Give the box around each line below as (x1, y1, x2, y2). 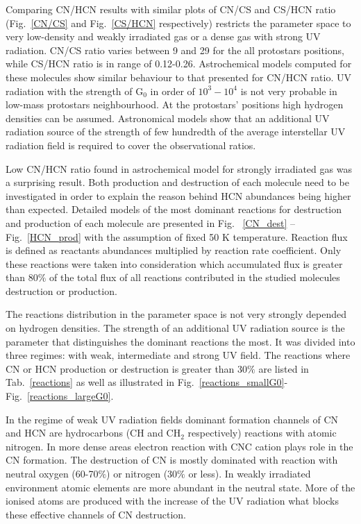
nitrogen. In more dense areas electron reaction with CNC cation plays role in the (6, 439, 353, 453)
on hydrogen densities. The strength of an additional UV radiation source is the (6, 321, 345, 335)
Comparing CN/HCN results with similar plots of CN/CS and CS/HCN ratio (6, 2, 336, 16)
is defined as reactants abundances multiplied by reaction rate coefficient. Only (6, 243, 342, 257)
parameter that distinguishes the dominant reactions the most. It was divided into (6, 334, 355, 348)
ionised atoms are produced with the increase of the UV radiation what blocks (6, 493, 339, 508)
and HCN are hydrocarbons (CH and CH (6, 425, 181, 440)
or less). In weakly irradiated (188, 466, 311, 480)
